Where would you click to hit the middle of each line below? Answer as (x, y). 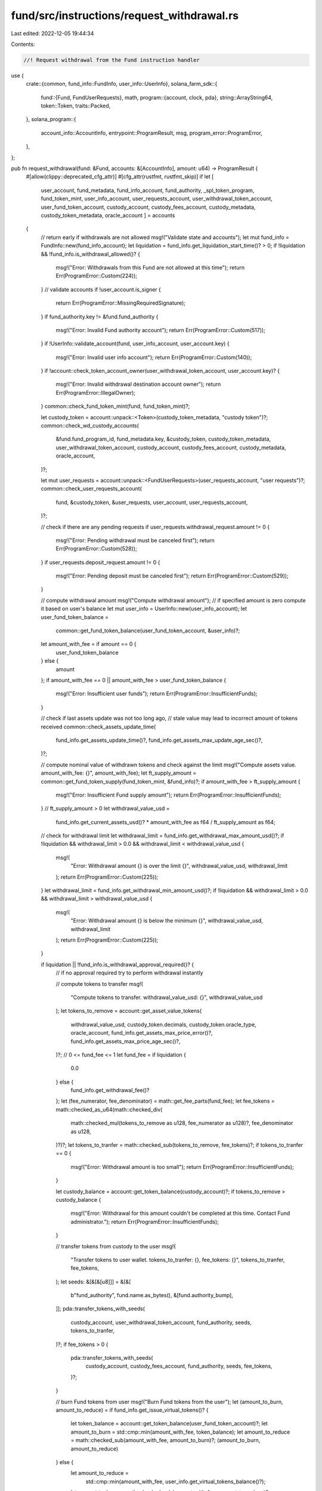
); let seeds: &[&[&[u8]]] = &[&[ (93, 1282)
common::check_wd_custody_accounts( (90, 426)
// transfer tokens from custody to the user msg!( (116, 1246)
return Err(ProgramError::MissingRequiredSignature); (121, 303)
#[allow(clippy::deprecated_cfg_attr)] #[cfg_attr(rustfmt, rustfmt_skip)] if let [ (120, 177)
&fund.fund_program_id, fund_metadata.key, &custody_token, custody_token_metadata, (163, 439)
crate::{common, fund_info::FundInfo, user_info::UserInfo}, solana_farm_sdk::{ (122, 84)
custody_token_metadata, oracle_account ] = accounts (108, 215)
